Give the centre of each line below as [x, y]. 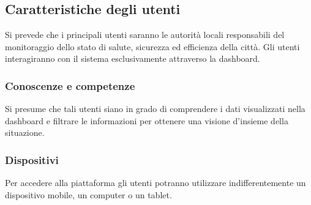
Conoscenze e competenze [70, 85]
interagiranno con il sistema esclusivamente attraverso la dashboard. [133, 58]
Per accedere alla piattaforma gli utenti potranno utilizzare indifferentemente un [155, 183]
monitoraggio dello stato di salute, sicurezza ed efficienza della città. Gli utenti [152, 46]
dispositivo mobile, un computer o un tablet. [88, 194]
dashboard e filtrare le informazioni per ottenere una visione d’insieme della [147, 120]
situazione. [25, 132]
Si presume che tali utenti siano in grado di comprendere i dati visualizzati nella [155, 109]
